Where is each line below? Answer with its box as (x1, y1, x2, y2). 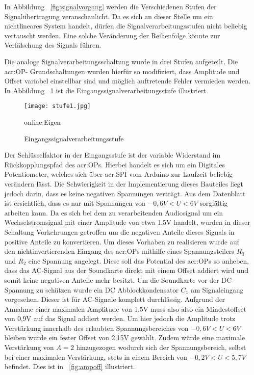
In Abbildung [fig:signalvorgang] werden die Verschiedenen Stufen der (4, 1, 217, 11)
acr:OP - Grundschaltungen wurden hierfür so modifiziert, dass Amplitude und (4, 66, 240, 76)
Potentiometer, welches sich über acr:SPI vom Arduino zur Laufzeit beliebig (4, 169, 233, 179)
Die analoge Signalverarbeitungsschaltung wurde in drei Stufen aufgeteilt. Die (4, 56, 238, 66)
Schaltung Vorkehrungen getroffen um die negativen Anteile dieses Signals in (4, 226, 235, 237)
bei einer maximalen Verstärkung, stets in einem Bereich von (4, 351, 187, 362)
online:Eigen (24, 117, 61, 127)
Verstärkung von (4, 342, 54, 352)
